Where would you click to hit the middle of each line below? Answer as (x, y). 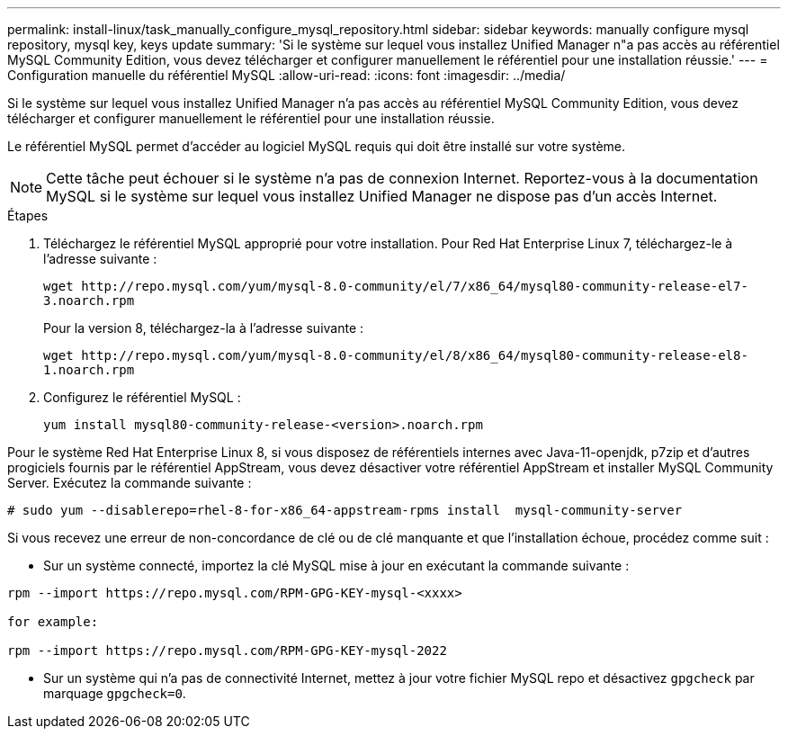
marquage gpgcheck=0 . (115, 693)
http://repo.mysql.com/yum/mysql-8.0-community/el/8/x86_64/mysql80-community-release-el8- (415, 355)
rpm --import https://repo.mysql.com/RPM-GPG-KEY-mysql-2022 (227, 651)
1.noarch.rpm (89, 370)
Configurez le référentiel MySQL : (142, 397)
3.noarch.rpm (89, 301)
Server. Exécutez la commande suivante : (130, 483)
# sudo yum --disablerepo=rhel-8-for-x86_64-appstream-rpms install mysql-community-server (345, 510)
